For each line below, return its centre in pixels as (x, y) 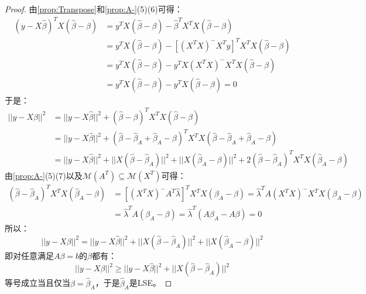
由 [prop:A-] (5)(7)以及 (44, 175)
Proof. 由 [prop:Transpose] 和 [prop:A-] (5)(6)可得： (94, 9)
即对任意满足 (29, 255)
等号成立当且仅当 (37, 283)
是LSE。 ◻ (150, 283)
